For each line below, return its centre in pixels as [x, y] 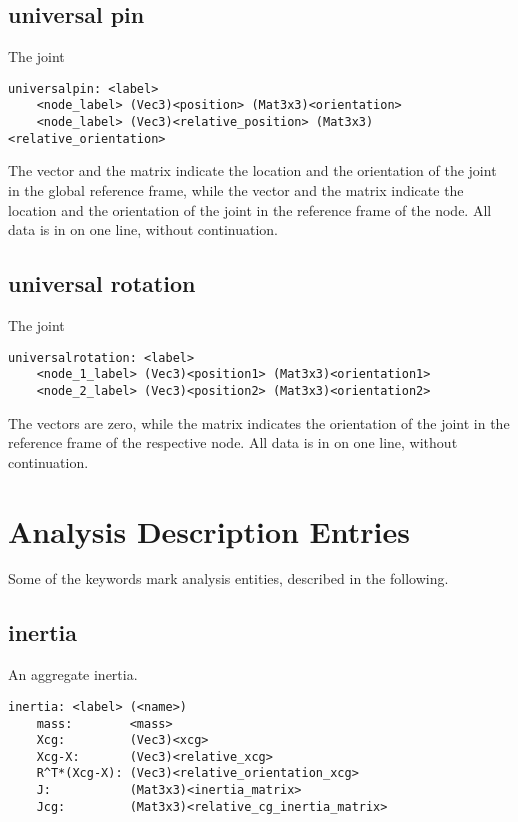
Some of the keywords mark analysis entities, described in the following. [228, 578]
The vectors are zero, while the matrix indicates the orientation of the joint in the [259, 422]
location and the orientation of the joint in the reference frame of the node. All [250, 209]
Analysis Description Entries [209, 530]
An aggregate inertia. [73, 674]
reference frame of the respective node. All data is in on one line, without [233, 442]
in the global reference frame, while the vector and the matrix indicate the [236, 190]
